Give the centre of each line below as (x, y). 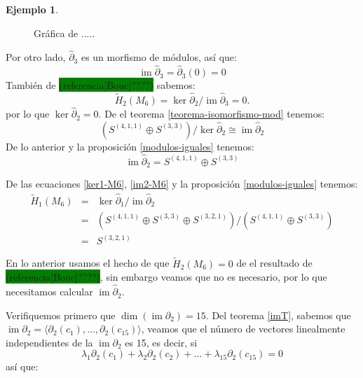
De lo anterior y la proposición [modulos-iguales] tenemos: (130, 146)
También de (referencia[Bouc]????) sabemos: (101, 85)
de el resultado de (274, 263)
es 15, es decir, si (161, 342)
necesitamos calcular (49, 292)
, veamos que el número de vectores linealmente (243, 329)
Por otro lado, (36, 57)
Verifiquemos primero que (61, 315)
